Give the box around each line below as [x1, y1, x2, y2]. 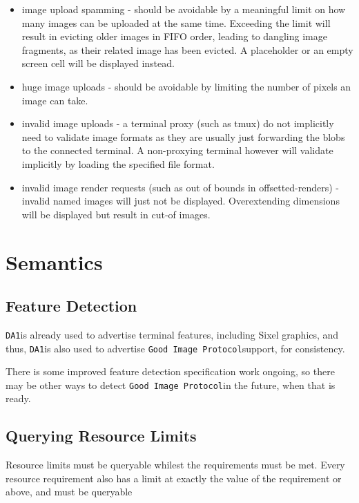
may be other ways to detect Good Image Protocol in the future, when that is [6, 377, 336, 392]
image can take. [21, 93, 88, 107]
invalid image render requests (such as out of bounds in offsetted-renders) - [21, 180, 340, 194]
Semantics [6, 247, 103, 276]
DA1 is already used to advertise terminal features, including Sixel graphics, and [6, 327, 339, 341]
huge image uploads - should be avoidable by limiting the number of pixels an [21, 79, 351, 93]
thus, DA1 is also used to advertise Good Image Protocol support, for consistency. [6, 341, 345, 355]
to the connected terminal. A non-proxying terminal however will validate [21, 143, 333, 158]
